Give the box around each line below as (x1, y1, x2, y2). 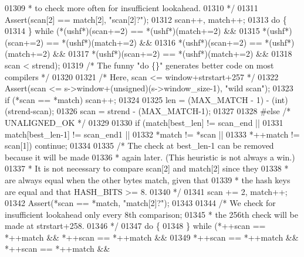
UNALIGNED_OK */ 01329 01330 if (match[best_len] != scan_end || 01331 (5, 116, 283, 128)
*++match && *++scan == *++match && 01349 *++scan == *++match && (5, 231, 299, 243)
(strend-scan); (5, 105, 55, 117)
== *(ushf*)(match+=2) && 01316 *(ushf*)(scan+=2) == (46, 36, 262, 48)
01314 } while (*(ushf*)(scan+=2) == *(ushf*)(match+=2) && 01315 (5, 25, 260, 37)
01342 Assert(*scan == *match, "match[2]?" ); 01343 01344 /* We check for (5, 197, 276, 209)
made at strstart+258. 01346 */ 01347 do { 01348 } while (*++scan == (5, 220, 266, 232)
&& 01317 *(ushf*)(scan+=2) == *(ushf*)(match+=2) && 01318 (53, 47, 292, 60)
